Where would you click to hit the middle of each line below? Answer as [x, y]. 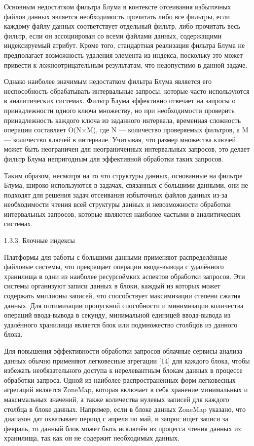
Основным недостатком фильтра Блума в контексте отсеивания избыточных [118, 6]
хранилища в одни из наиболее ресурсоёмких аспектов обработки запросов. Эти [125, 276]
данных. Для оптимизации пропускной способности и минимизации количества [124, 305]
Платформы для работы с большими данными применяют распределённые [116, 257]
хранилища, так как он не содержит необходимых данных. [92, 438]
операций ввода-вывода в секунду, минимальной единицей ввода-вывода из [117, 315]
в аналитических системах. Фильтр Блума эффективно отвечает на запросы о [120, 101]
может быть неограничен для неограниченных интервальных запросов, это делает [127, 149]
